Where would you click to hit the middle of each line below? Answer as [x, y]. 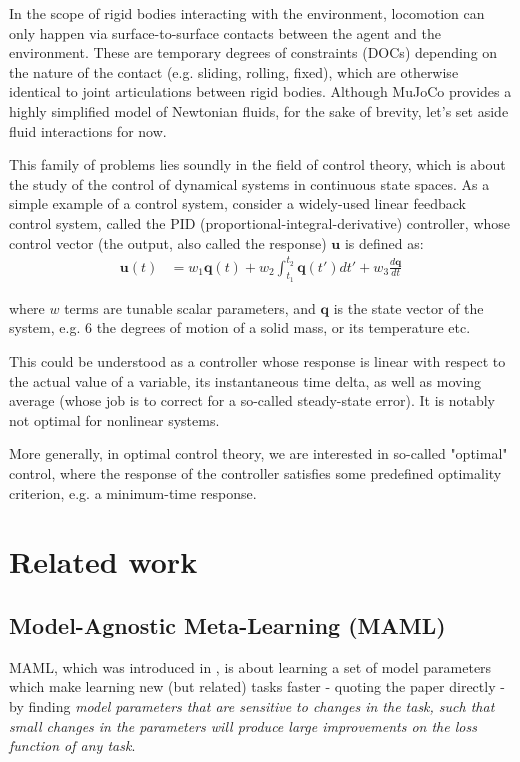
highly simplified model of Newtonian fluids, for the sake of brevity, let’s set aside [259, 110]
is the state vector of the [408, 307]
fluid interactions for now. [88, 130]
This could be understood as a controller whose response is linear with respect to [257, 361]
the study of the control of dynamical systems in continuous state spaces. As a [249, 183]
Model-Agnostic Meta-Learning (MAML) [227, 624]
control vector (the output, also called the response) [168, 242]
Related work [103, 561]
